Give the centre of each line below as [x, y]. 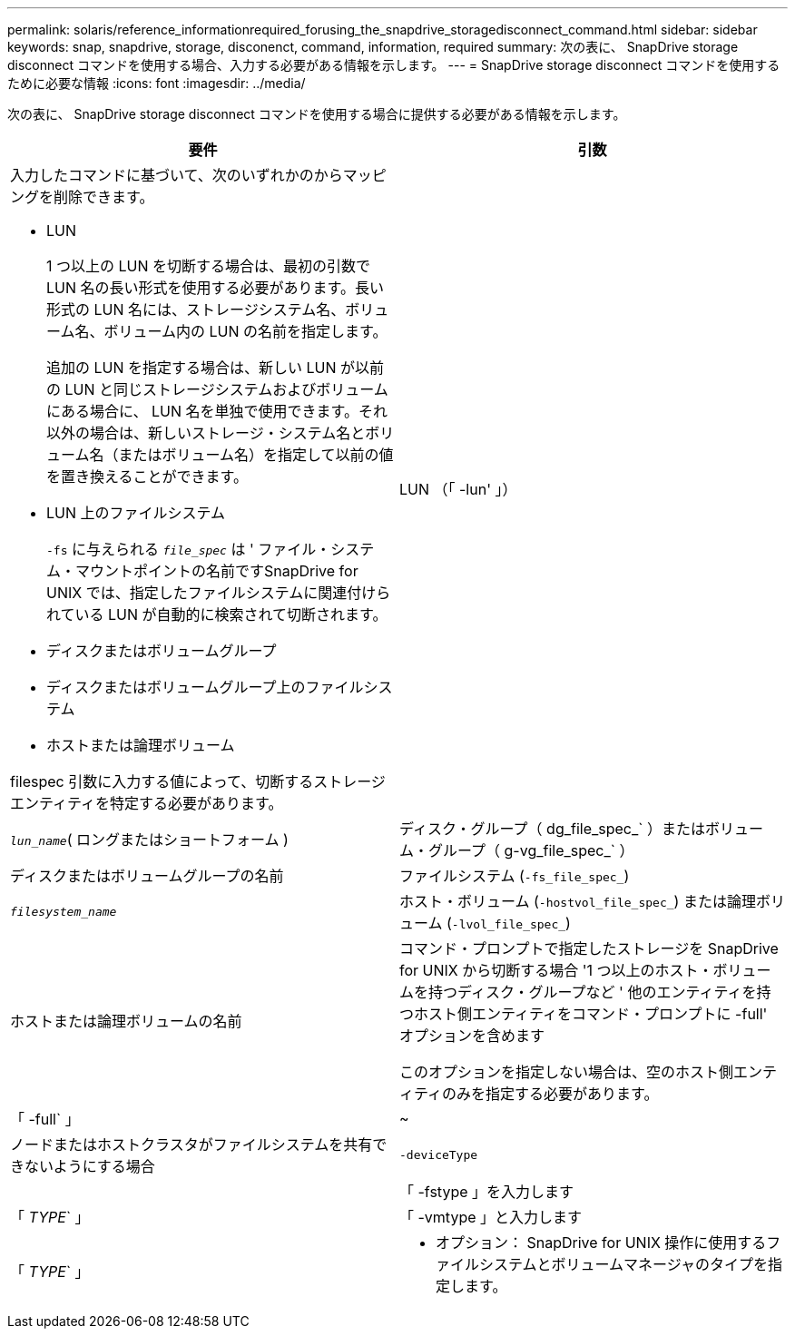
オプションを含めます [472, 1036]
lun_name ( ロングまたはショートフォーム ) [149, 840]
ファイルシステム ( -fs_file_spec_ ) [515, 876]
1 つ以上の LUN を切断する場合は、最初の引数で [209, 266]
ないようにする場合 [90, 1166]
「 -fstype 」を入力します [487, 1192]
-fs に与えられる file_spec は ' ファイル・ [189, 549]
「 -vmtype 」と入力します [491, 1217]
